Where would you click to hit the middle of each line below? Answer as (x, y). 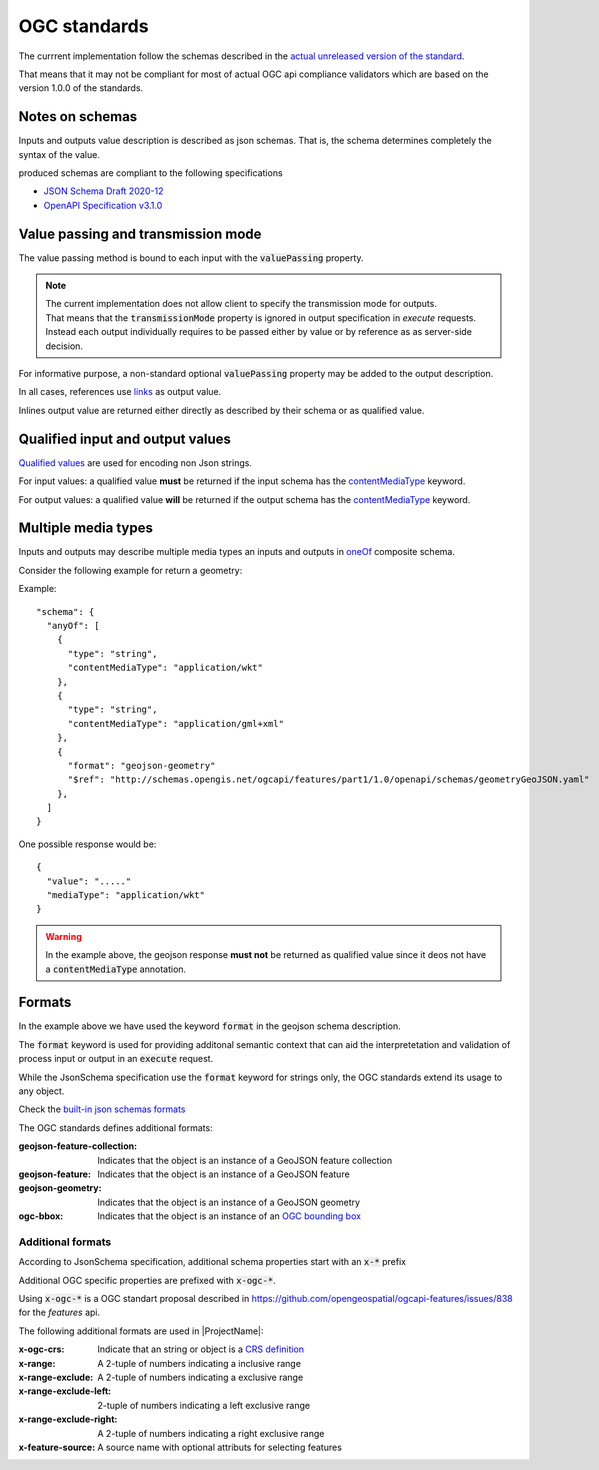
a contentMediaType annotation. (116, 969)
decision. (64, 346)
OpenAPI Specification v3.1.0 (103, 205)
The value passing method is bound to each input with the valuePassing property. (191, 257)
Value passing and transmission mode (140, 233)
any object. (41, 1091)
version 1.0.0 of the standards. (81, 88)
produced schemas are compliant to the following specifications (151, 173)
